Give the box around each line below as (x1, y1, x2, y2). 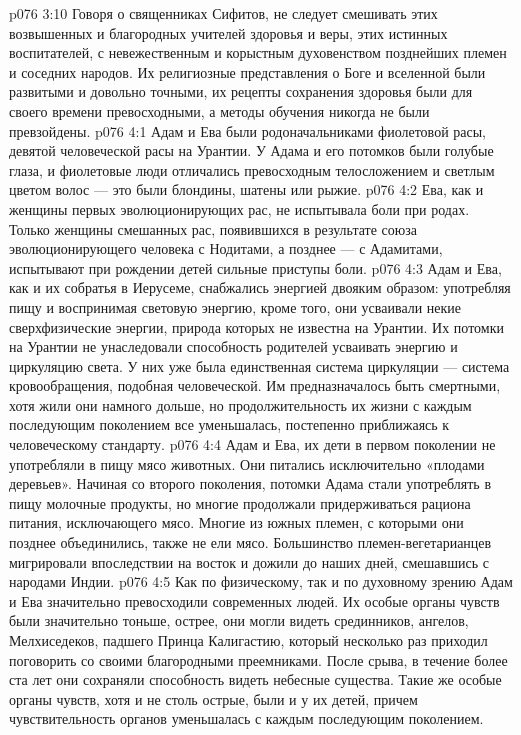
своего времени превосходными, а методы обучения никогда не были (9, 100, 430, 121)
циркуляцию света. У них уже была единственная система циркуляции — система (9, 355, 510, 376)
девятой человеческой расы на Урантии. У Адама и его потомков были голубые (9, 140, 494, 161)
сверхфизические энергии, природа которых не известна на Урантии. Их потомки (9, 316, 504, 337)
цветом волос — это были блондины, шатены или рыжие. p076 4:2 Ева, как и (9, 179, 484, 200)
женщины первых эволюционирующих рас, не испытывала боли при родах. (9, 198, 470, 219)
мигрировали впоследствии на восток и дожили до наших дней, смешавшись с (9, 551, 489, 572)
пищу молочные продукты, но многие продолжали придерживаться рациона (9, 492, 471, 513)
